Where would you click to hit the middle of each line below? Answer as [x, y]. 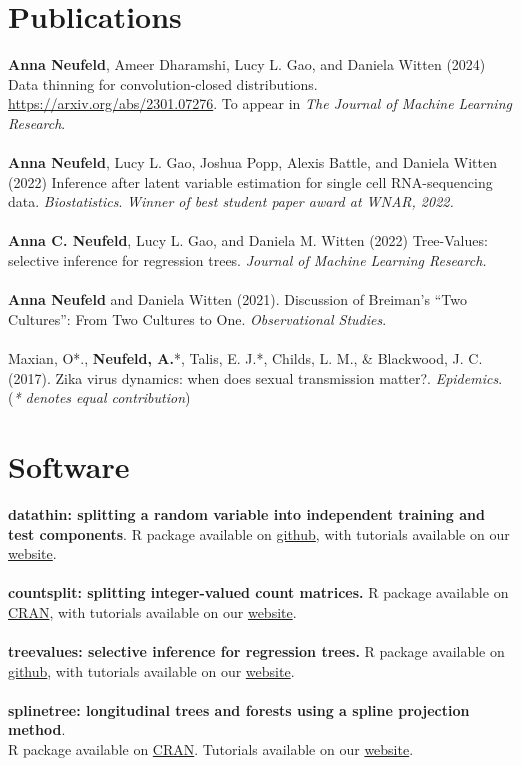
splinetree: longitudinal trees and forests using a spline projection [239, 709]
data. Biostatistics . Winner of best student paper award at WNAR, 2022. [231, 201]
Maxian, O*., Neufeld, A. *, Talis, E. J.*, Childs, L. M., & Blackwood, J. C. [245, 358]
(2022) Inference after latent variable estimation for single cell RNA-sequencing [250, 181]
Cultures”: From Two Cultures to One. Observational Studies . [197, 318]
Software [69, 466]
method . [37, 729]
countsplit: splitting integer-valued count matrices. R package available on [258, 592]
